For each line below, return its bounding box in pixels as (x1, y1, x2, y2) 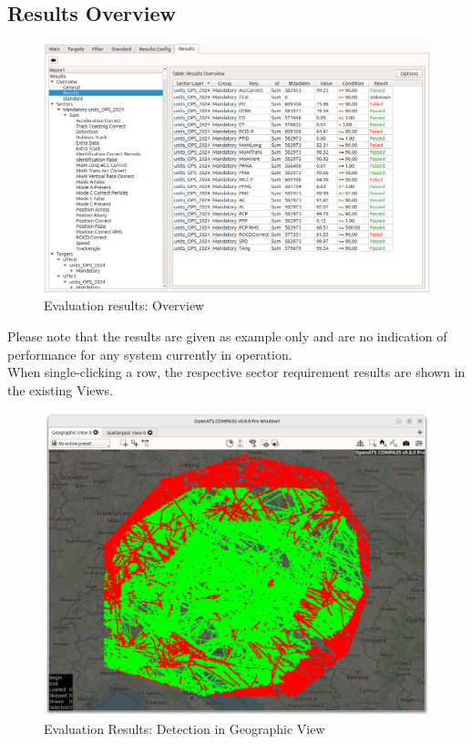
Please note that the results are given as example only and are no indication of (7, 327, 447, 346)
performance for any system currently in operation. (7, 344, 292, 363)
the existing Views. (7, 380, 114, 399)
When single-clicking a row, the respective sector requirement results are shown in (7, 362, 466, 382)
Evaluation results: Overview (44, 296, 205, 315)
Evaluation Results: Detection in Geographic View (44, 719, 325, 739)
